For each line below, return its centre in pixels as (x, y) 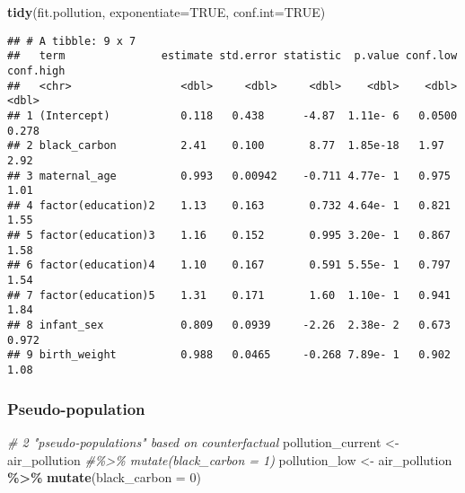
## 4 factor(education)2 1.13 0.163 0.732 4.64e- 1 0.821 (229, 205)
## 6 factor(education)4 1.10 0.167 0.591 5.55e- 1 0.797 (229, 265)
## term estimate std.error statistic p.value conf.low (232, 56)
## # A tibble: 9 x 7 (72, 41)
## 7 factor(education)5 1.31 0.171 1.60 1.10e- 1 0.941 (229, 295)
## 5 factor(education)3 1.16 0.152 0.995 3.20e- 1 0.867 (229, 236)
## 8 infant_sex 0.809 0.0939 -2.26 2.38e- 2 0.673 (229, 326)
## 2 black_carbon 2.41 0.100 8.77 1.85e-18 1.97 (226, 146)
